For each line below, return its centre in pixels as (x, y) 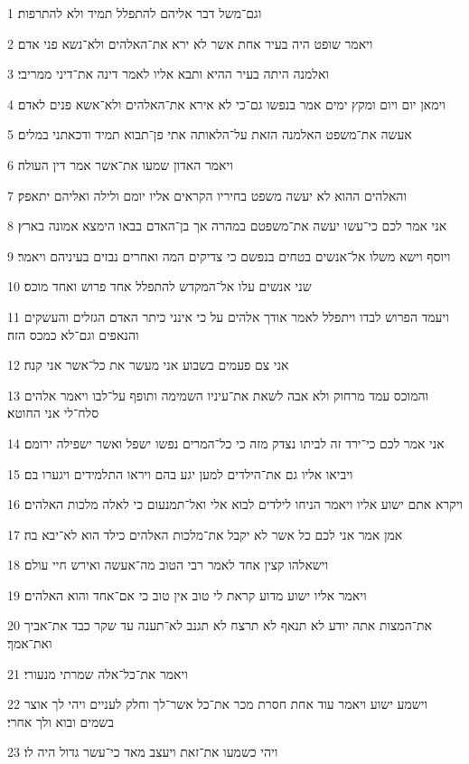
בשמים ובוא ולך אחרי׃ (61, 721)
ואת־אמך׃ (30, 643)
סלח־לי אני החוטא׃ (53, 413)
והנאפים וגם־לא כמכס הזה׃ (73, 334)
